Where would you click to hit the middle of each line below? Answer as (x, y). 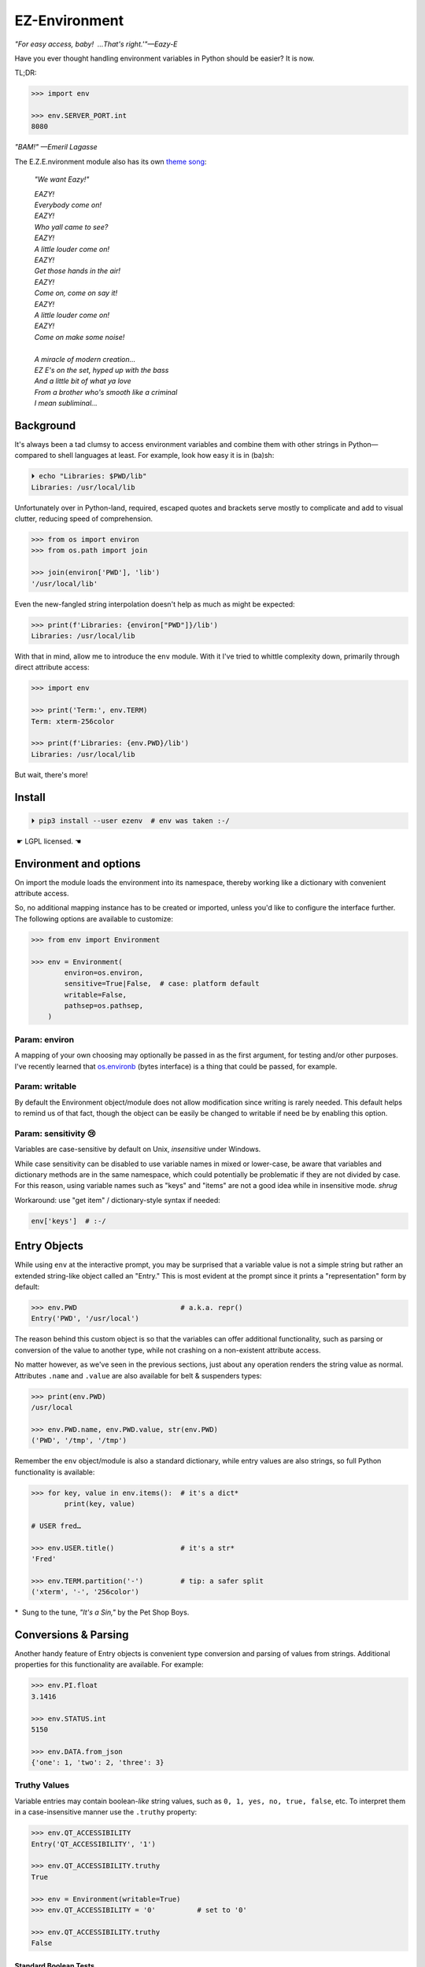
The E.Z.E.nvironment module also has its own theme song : (111, 161)
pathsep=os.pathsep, (104, 1006)
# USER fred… (56, 1526)
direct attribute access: (52, 667)
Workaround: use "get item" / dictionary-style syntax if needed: (117, 1200)
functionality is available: (55, 1472)
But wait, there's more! (51, 774)
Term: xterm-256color (73, 721)
